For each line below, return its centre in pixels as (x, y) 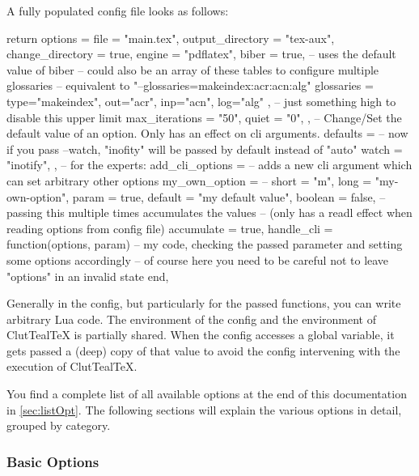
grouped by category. (59, 425)
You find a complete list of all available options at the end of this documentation (207, 394)
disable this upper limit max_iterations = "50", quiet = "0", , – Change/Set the (204, 117)
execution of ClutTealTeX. (72, 366)
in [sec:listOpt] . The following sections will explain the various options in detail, (204, 409)
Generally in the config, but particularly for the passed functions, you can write (204, 303)
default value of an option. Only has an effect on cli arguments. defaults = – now (207, 133)
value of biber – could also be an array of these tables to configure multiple (193, 69)
